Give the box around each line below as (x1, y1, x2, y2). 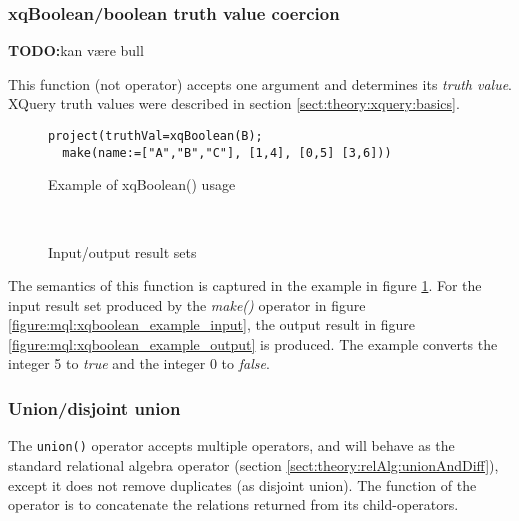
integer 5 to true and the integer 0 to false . (8, 353, 270, 374)
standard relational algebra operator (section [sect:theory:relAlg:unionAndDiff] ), (8, 454, 499, 475)
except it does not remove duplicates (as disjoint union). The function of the (8, 474, 477, 495)
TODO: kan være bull (8, 40, 144, 61)
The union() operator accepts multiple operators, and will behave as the (8, 435, 455, 456)
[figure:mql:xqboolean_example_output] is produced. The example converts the (8, 333, 498, 354)
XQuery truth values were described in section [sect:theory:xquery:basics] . (8, 93, 460, 114)
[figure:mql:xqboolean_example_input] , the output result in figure (8, 314, 416, 335)
